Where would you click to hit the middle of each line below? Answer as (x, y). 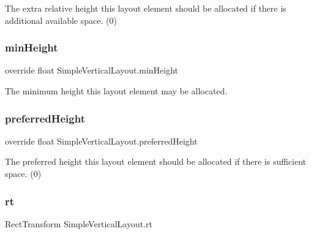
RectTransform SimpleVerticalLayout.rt (79, 223)
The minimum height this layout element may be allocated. (116, 91)
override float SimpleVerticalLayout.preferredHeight (101, 141)
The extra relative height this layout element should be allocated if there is (146, 8)
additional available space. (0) (61, 20)
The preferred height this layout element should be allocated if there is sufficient (155, 161)
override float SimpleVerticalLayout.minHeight (92, 70)
